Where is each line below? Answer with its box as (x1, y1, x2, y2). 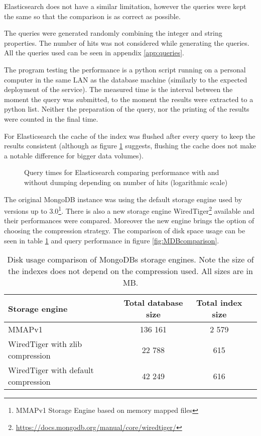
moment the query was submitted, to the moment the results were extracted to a (4, 94, 253, 104)
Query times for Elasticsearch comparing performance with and (24, 167, 219, 178)
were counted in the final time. (4, 113, 98, 124)
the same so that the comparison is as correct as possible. (4, 11, 181, 21)
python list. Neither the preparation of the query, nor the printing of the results (4, 104, 249, 114)
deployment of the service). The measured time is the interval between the (4, 84, 233, 95)
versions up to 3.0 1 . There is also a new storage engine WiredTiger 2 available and (4, 204, 254, 216)
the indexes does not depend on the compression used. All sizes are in (8, 265, 253, 277)
